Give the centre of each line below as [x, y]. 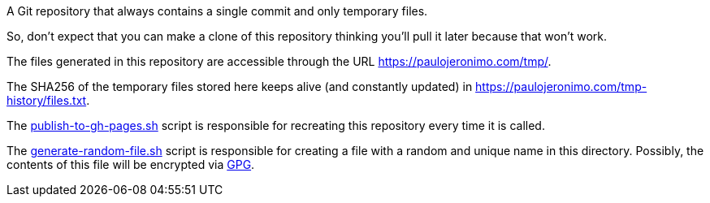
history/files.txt [47, 100]
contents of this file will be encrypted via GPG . [131, 164]
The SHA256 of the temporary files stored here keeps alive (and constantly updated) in [240, 86]
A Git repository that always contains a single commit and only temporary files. [217, 11]
